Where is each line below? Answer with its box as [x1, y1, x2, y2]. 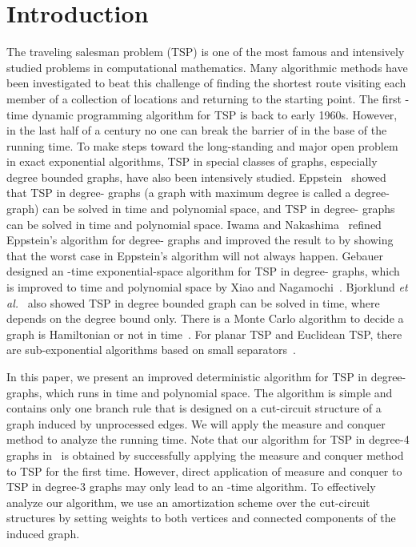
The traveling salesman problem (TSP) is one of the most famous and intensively [6, 43, 405, 60]
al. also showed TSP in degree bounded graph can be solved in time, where [6, 294, 380, 311]
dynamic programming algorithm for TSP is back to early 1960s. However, [31, 106, 398, 123]
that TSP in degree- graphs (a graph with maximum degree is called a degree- [6, 184, 390, 201]
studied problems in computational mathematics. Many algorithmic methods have [6, 58, 408, 75]
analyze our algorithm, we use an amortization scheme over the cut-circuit [6, 493, 370, 510]
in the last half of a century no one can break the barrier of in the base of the [6, 122, 387, 139]
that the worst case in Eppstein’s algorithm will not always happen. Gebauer [6, 247, 383, 263]
